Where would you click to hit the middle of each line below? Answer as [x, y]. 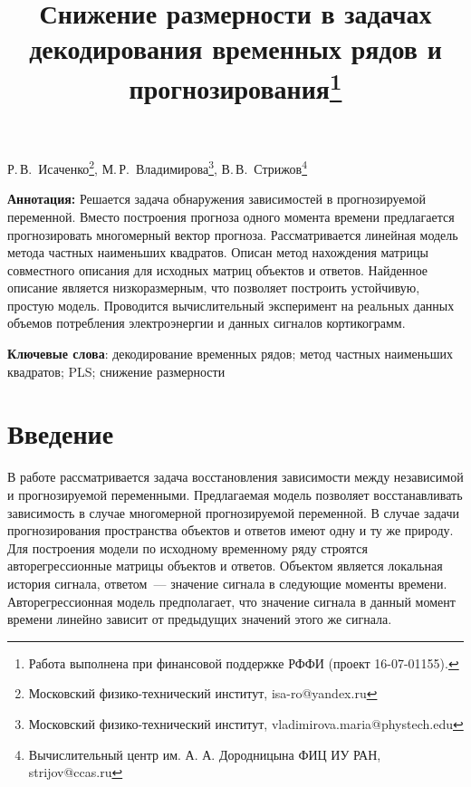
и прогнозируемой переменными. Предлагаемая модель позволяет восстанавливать [235, 494]
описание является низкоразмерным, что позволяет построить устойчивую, [214, 288]
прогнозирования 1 [235, 86]
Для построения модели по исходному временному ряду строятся [187, 547]
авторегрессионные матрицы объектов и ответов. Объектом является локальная [225, 566]
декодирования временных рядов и [235, 48]
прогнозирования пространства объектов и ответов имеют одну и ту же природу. [231, 530]
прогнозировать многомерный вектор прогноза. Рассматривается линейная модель [233, 234]
